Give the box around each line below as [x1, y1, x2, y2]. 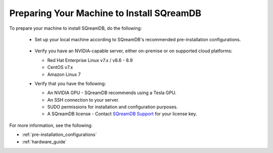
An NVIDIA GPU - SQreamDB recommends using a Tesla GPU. [47, 90, 176, 96]
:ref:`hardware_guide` [22, 138, 67, 144]
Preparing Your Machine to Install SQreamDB [9, 8, 202, 19]
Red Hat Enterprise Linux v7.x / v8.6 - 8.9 [47, 57, 133, 63]
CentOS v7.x [47, 64, 73, 70]
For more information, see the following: [9, 122, 93, 128]
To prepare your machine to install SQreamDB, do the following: [9, 25, 142, 31]
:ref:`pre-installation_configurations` [22, 131, 97, 138]
